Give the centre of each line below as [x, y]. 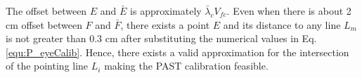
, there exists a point [165, 24]
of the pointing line [47, 66]
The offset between [46, 11]
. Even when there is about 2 [289, 11]
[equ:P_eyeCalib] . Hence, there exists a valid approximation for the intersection [177, 52]
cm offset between [44, 24]
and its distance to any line [282, 24]
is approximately [166, 11]
